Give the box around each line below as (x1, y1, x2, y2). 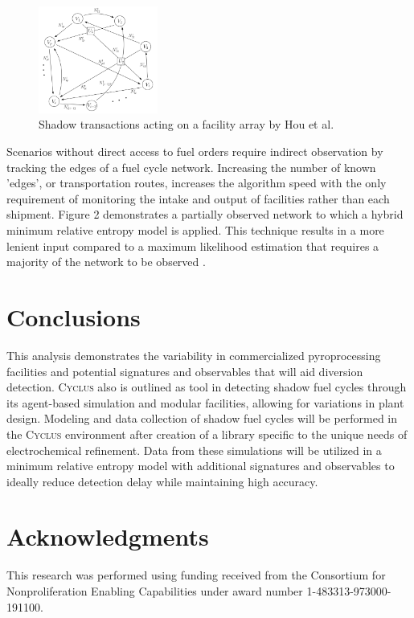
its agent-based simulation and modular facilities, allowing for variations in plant (6, 394, 404, 411)
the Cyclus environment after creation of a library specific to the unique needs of (6, 425, 408, 442)
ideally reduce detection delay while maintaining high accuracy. (6, 473, 318, 489)
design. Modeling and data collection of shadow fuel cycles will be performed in (6, 410, 398, 427)
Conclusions (6, 301, 141, 333)
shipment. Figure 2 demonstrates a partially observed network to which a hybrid (6, 206, 404, 223)
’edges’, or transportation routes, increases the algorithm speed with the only (6, 174, 387, 191)
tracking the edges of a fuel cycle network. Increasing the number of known (6, 158, 376, 175)
